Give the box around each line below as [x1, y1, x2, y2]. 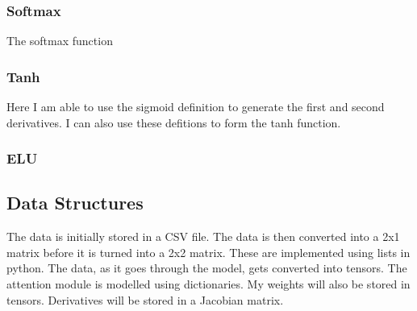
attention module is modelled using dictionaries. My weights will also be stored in [6, 276, 411, 292]
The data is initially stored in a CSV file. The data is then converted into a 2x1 [6, 228, 400, 245]
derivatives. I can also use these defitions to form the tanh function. [6, 114, 341, 131]
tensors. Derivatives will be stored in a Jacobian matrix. [6, 291, 284, 308]
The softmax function [6, 32, 113, 49]
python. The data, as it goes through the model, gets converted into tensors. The [6, 259, 407, 276]
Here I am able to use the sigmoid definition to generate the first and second [6, 98, 385, 115]
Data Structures [6, 190, 144, 215]
